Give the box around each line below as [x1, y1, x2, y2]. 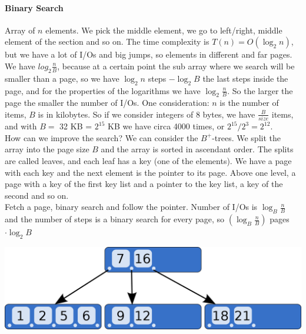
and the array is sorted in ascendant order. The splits [101, 143, 294, 155]
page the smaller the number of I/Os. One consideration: [5, 96, 209, 109]
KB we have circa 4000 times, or [108, 120, 225, 132]
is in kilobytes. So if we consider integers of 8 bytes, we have [38, 108, 255, 120]
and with [5, 120, 37, 132]
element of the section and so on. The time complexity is [5, 35, 209, 48]
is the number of [219, 96, 279, 109]
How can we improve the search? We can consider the [5, 131, 198, 143]
